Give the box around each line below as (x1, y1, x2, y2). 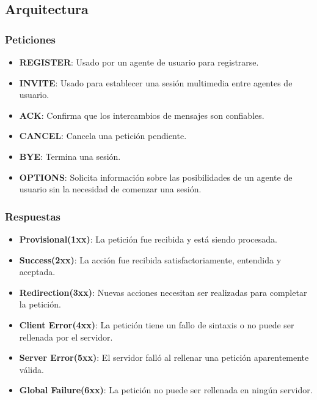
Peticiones (5, 31, 56, 47)
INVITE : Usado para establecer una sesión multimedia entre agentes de (19, 76, 293, 89)
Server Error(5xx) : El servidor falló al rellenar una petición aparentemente (19, 351, 309, 364)
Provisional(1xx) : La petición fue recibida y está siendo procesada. (19, 232, 277, 245)
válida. (19, 363, 44, 375)
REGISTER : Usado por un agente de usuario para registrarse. (19, 56, 259, 68)
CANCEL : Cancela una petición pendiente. (19, 129, 187, 142)
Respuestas (5, 208, 61, 224)
